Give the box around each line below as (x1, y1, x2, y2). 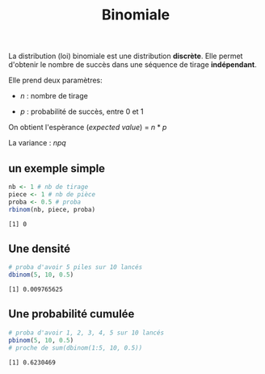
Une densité (8, 242, 71, 255)
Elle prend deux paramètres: (8, 75, 103, 86)
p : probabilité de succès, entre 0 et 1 (19, 107, 144, 116)
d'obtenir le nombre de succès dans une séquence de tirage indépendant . (8, 60, 257, 69)
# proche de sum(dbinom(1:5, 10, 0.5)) (8, 343, 143, 352)
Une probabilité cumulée (8, 307, 135, 321)
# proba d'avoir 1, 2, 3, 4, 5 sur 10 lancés (8, 329, 164, 337)
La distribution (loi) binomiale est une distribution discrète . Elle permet (8, 51, 243, 61)
